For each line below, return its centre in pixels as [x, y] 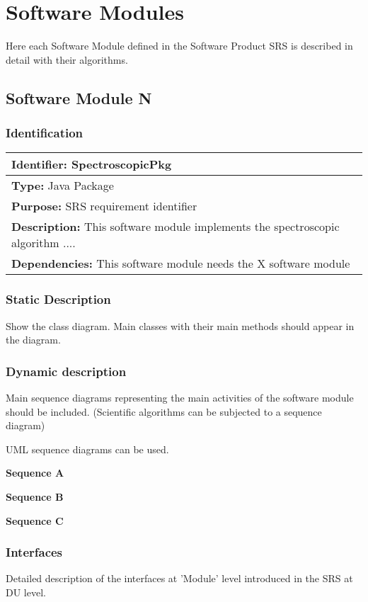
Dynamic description [66, 371]
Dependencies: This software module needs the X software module [181, 263]
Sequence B [35, 496]
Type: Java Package [63, 186]
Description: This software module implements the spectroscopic [176, 227]
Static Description [58, 299]
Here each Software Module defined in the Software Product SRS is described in [179, 46]
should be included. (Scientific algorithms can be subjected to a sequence [164, 411]
